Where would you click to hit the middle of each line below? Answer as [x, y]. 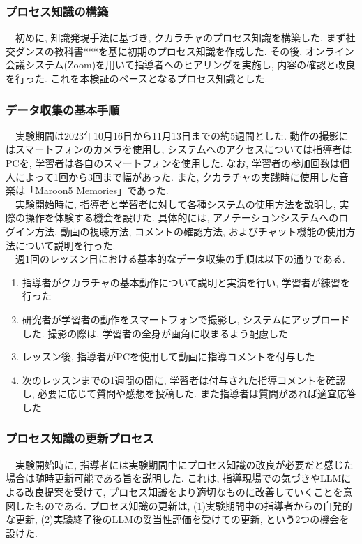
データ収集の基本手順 [63, 109]
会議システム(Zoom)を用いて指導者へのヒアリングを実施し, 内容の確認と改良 [181, 65]
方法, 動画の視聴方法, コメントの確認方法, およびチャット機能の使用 [190, 231]
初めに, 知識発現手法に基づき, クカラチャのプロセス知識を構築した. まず [180, 37]
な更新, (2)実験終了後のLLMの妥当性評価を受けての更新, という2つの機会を [178, 519]
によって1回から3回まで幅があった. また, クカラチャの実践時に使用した [177, 176]
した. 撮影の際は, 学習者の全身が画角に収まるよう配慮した [155, 333]
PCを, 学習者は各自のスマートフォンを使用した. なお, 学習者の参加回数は [173, 163]
